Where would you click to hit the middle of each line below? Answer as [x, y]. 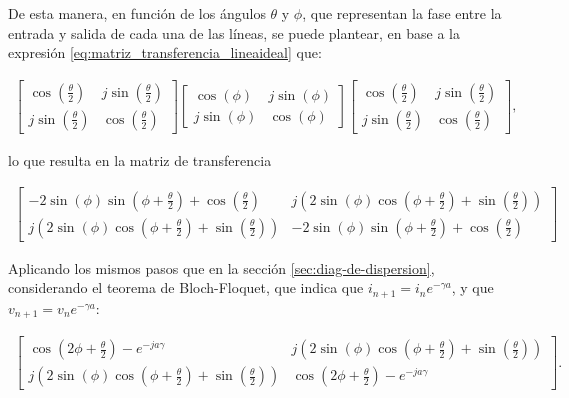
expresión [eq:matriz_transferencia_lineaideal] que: [165, 52]
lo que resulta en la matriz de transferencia [140, 159]
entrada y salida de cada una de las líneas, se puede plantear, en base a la [234, 32]
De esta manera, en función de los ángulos [137, 13]
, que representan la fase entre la [402, 13]
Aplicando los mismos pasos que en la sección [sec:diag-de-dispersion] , [221, 267]
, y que [472, 287]
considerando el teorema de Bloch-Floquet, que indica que [186, 287]
